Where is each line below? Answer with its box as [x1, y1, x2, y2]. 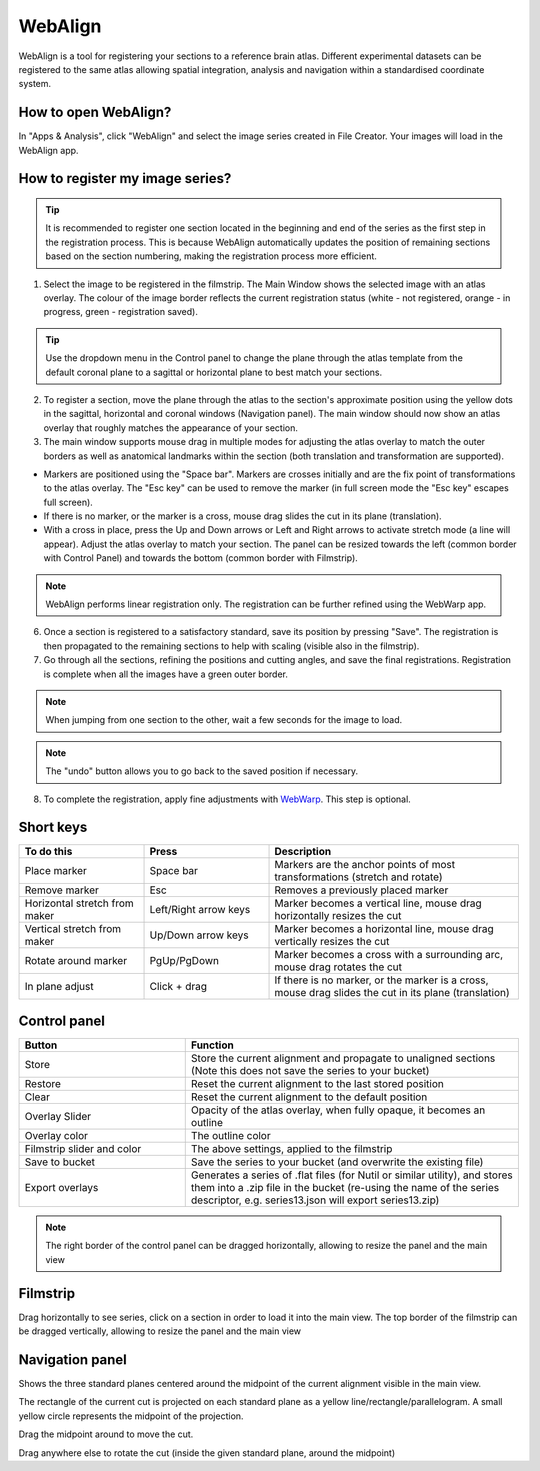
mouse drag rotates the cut [274, 960, 403, 974]
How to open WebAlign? [18, 104, 172, 121]
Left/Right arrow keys [149, 903, 251, 917]
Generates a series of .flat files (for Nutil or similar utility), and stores [190, 1168, 514, 1182]
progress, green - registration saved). [43, 306, 199, 318]
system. [18, 78, 52, 90]
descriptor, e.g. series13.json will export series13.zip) [190, 1193, 440, 1207]
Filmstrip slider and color [24, 1141, 142, 1155]
